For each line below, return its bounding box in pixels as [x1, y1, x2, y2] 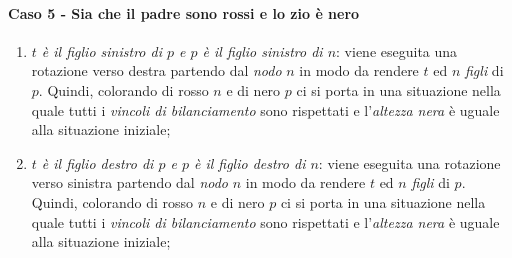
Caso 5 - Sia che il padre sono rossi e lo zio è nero [8, 2, 360, 23]
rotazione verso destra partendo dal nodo [31, 60, 282, 81]
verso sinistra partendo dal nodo [31, 172, 229, 193]
